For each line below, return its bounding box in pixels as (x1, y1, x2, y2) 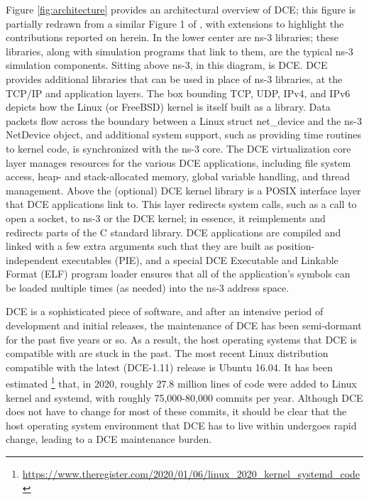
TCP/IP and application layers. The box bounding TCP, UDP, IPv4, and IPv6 (6, 85, 351, 100)
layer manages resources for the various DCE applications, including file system (6, 155, 351, 170)
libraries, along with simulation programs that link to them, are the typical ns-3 (6, 43, 353, 58)
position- (276, 238, 315, 253)
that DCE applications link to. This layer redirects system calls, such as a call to (6, 197, 357, 212)
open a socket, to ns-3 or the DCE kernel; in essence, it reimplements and (6, 210, 326, 225)
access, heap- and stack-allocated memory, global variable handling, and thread (6, 169, 350, 184)
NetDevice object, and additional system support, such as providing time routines (6, 127, 361, 142)
